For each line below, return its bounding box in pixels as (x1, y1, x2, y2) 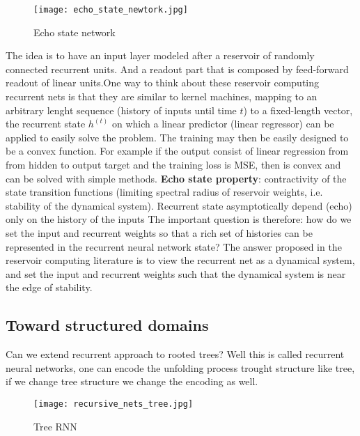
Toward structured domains (6, 314, 209, 336)
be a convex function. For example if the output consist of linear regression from (6, 143, 349, 158)
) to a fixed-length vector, (243, 102, 353, 117)
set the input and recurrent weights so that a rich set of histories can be (6, 225, 313, 240)
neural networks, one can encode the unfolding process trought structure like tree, (6, 360, 355, 375)
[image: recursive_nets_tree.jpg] (33, 398, 194, 409)
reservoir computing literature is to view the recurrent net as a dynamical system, (6, 253, 355, 267)
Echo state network (33, 24, 116, 39)
